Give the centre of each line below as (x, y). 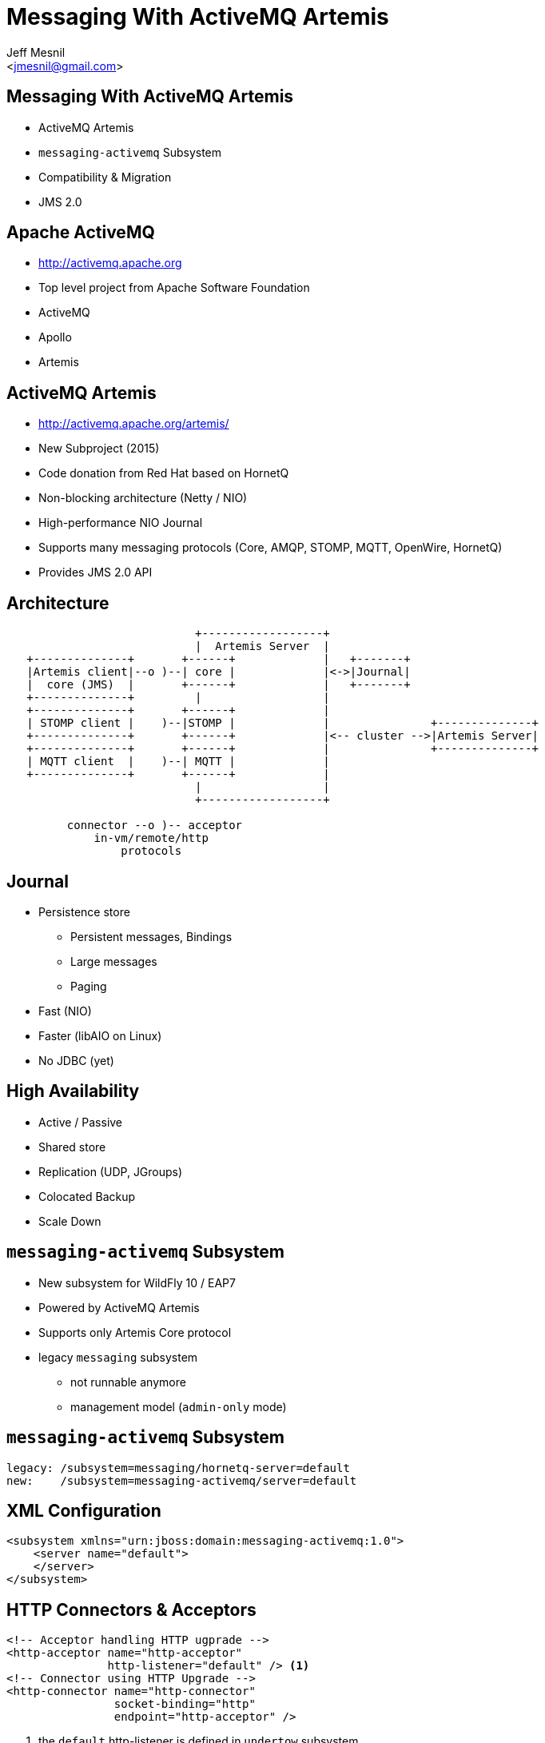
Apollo (55, 337)
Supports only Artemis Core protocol (135, 1332)
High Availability (73, 1091)
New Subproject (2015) (99, 449)
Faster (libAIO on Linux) (100, 1035)
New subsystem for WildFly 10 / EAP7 (137, 1282)
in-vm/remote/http (151, 838)
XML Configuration (84, 1510)
